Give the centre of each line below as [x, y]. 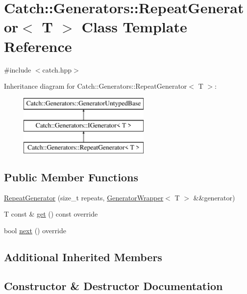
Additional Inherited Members [83, 257]
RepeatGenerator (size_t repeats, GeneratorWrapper [84, 197]
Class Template [134, 27]
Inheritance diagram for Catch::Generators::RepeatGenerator [96, 86]
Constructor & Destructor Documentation [113, 285]
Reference [38, 46]
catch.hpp [57, 69]
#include [18, 69]
